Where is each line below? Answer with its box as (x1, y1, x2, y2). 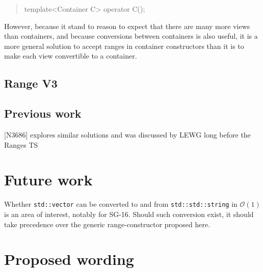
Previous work (4, 105, 82, 121)
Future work (4, 169, 93, 190)
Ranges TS (4, 139, 38, 150)
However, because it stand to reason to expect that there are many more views (4, 20, 250, 31)
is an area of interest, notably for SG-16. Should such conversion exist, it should (4, 208, 254, 219)
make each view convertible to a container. (4, 50, 137, 61)
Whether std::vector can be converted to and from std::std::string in (4, 199, 238, 209)
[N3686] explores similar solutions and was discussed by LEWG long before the (4, 129, 251, 140)
